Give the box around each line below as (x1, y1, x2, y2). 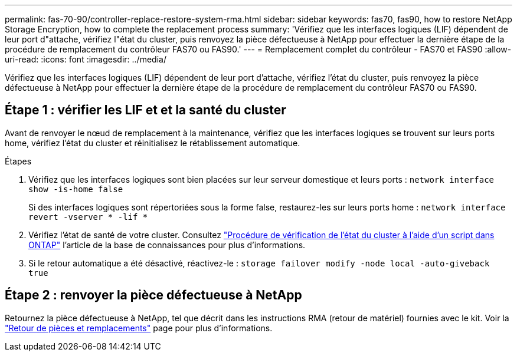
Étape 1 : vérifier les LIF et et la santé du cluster (5, 103, 286, 118)
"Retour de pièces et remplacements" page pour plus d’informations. (5, 322, 273, 333)
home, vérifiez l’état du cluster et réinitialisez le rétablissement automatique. (5, 137, 300, 148)
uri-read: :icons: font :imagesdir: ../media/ (5, 54, 166, 64)
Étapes (5, 156, 32, 166)
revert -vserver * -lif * (28, 212, 148, 222)
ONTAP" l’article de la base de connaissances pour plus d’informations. (28, 239, 306, 250)
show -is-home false (28, 184, 123, 194)
